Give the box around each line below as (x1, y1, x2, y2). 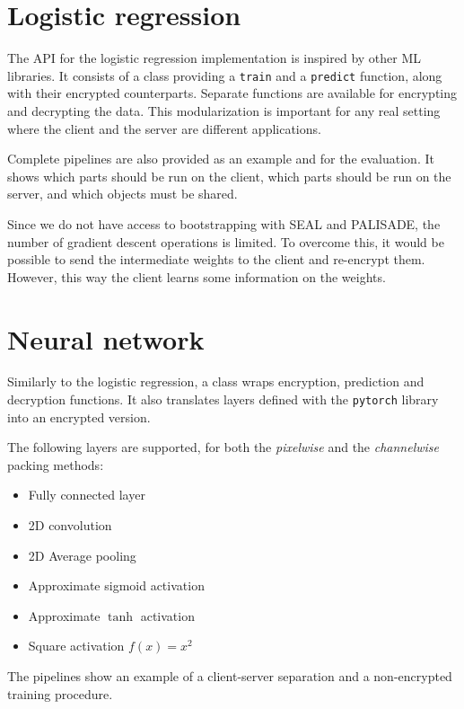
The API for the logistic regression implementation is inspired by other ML (7, 49, 422, 67)
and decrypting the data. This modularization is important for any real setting (7, 101, 441, 120)
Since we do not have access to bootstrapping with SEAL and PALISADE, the (7, 214, 441, 233)
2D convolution (28, 516, 112, 535)
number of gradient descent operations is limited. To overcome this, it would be (7, 232, 444, 251)
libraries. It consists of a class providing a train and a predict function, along (7, 66, 442, 84)
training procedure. (7, 684, 113, 703)
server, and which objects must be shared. (7, 184, 238, 203)
